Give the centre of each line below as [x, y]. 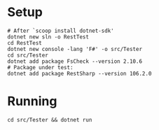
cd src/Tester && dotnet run [50, 120]
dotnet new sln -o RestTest [48, 37]
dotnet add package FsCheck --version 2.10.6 [75, 61]
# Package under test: [40, 67]
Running [32, 101]
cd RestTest [25, 43]
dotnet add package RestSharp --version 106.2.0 [79, 73]
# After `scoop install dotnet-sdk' [61, 31]
